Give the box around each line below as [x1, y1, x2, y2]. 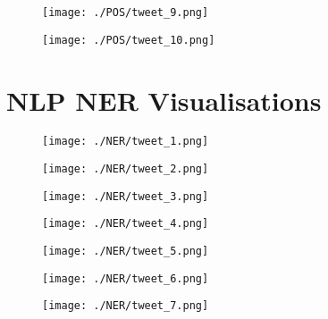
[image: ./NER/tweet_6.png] [42, 272, 209, 285]
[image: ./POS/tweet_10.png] [42, 33, 215, 46]
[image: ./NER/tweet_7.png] [42, 299, 209, 313]
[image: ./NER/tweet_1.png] [42, 135, 209, 148]
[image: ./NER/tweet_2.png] [42, 163, 209, 176]
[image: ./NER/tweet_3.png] [42, 189, 209, 203]
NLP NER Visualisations [6, 81, 322, 118]
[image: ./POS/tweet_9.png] [42, 6, 209, 19]
